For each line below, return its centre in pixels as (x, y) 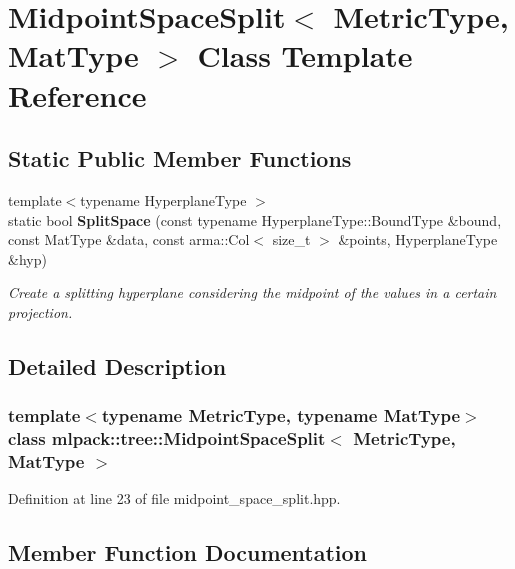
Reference (77, 94)
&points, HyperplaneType (418, 239)
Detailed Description (117, 365)
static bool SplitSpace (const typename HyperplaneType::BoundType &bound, (255, 219)
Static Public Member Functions (180, 158)
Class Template (305, 55)
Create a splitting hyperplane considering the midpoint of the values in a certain (252, 292)
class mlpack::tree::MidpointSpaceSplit (167, 438)
